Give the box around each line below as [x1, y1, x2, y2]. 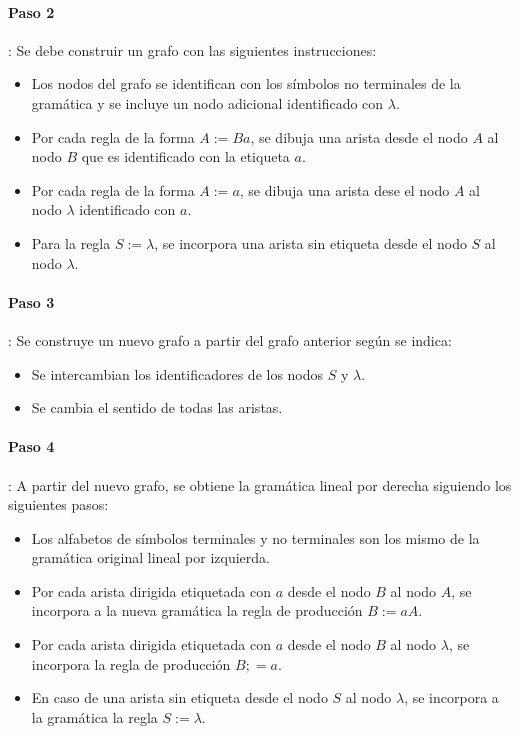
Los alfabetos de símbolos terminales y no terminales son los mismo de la [31, 527, 480, 548]
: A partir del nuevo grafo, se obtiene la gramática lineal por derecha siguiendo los [8, 474, 512, 495]
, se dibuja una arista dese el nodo [239, 179, 450, 200]
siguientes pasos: [8, 494, 109, 515]
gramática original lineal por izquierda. [31, 547, 270, 568]
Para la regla [31, 232, 111, 253]
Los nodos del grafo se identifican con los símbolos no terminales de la [31, 73, 461, 94]
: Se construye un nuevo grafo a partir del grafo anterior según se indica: [8, 329, 452, 350]
